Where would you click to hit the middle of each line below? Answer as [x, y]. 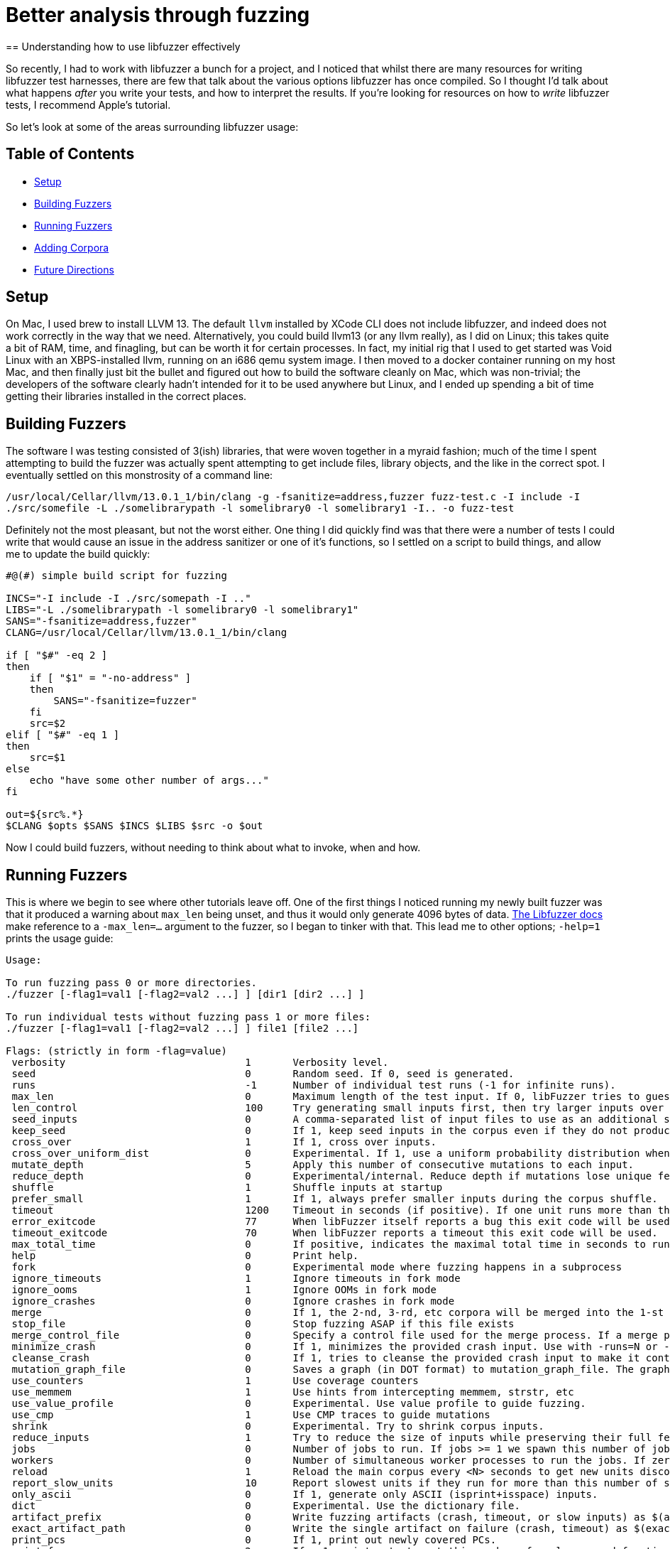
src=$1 [48, 758]
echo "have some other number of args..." [149, 781]
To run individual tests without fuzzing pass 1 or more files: [188, 1017]
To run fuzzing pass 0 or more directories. [132, 983]
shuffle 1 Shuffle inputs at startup [227, 1188]
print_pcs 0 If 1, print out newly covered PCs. [254, 1540]
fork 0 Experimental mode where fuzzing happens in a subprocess [317, 1267]
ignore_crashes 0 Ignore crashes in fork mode [233, 1301]
